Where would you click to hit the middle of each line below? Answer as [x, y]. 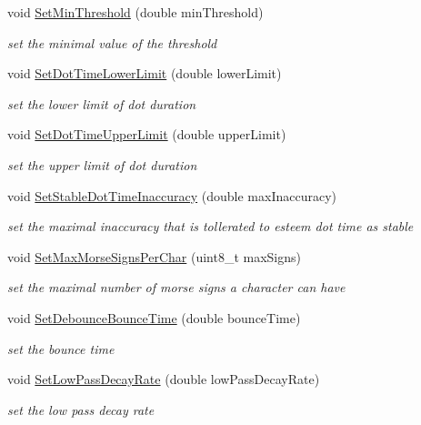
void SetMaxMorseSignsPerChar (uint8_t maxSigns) [154, 256]
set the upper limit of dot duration [102, 164]
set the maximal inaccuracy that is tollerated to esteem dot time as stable [210, 226]
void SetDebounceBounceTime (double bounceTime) [154, 317]
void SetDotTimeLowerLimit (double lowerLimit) [145, 73]
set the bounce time [61, 348]
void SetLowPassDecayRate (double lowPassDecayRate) [164, 379]
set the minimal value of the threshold [112, 42]
